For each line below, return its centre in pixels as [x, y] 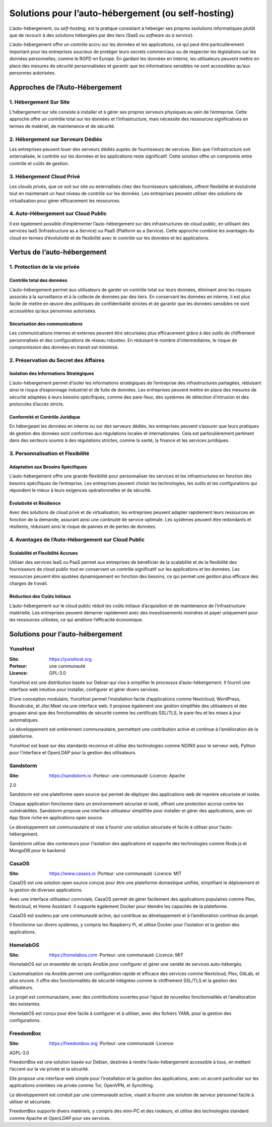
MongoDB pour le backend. [38, 850]
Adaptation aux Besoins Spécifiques [48, 467]
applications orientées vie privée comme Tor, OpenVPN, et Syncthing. [82, 1086]
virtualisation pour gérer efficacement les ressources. [65, 201]
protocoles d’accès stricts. [37, 404]
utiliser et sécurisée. [30, 1102]
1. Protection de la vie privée [45, 267]
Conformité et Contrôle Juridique [45, 417]
